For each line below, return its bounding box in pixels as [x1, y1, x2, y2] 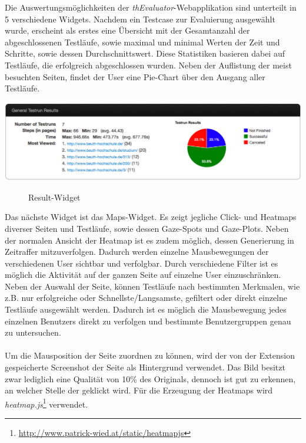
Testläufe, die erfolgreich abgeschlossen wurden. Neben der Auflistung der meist [5, 58, 292, 71]
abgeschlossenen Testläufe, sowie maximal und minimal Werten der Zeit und [5, 35, 280, 48]
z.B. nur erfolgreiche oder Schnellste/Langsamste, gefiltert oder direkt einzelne [5, 291, 287, 304]
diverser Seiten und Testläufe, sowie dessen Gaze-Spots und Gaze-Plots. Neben [5, 222, 289, 234]
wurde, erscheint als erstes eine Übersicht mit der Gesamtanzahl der [5, 24, 250, 37]
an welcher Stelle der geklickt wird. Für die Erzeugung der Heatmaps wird [5, 384, 273, 396]
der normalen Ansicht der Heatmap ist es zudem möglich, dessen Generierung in [5, 234, 294, 246]
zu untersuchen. [5, 326, 61, 339]
